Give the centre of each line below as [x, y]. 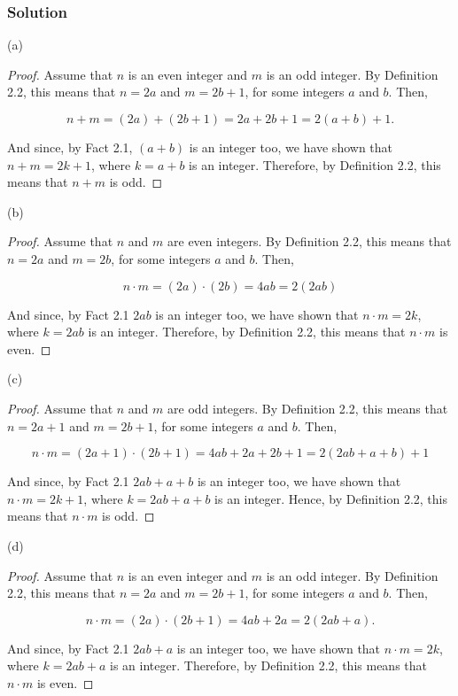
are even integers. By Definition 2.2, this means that [310, 241]
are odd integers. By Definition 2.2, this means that [308, 408]
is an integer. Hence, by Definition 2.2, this [331, 498]
